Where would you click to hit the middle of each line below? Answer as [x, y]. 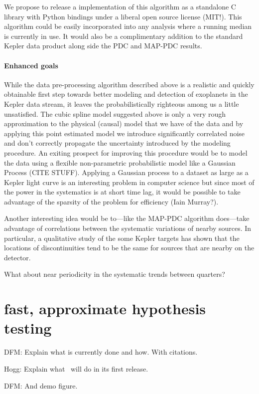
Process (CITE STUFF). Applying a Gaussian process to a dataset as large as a [126, 172]
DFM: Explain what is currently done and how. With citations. [101, 352]
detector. [17, 257]
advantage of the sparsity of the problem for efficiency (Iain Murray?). [111, 201]
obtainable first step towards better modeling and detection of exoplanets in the [126, 94]
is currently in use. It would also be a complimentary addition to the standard [124, 36]
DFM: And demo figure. [41, 385]
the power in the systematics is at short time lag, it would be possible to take [122, 192]
